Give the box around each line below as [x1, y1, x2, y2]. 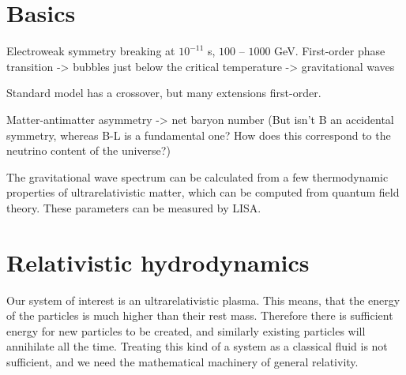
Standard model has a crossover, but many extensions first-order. [6, 84, 321, 101]
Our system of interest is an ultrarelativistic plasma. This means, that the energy [6, 291, 400, 308]
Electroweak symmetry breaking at [6, 43, 175, 59]
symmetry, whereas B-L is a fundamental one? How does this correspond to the [6, 126, 391, 143]
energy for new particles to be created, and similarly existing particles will [6, 322, 366, 339]
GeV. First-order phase [274, 43, 385, 59]
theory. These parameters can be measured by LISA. [6, 199, 261, 216]
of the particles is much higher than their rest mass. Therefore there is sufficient [6, 307, 393, 324]
